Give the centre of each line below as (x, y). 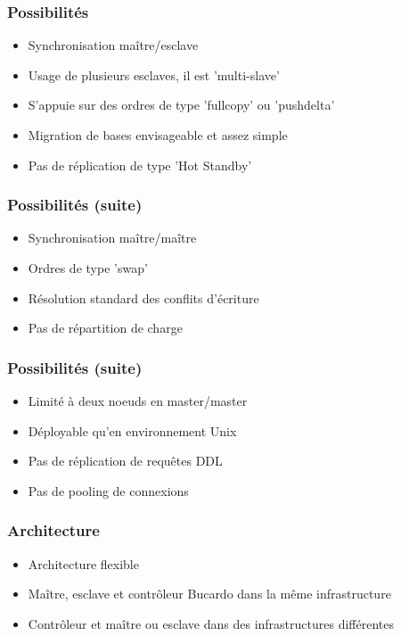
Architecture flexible (83, 563)
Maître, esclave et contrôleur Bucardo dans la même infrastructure (209, 594)
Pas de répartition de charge (105, 328)
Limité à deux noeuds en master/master (138, 401)
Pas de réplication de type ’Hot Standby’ (140, 165)
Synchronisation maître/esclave (113, 45)
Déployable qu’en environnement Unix (132, 430)
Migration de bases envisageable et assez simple (158, 135)
